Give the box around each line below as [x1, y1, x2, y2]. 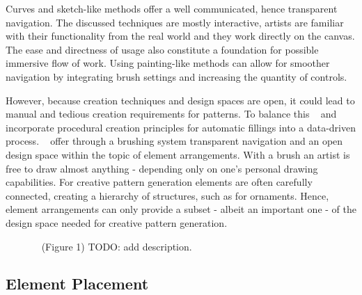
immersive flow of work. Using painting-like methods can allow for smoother [6, 56, 330, 70]
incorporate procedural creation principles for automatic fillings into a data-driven [6, 120, 356, 134]
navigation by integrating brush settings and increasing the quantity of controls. [6, 69, 347, 83]
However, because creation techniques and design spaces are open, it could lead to [6, 93, 355, 107]
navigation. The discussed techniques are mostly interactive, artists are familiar [6, 15, 344, 29]
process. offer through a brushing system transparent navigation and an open [6, 134, 343, 148]
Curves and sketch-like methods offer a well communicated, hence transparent [6, 1, 338, 15]
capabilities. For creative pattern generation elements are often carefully [6, 175, 313, 189]
